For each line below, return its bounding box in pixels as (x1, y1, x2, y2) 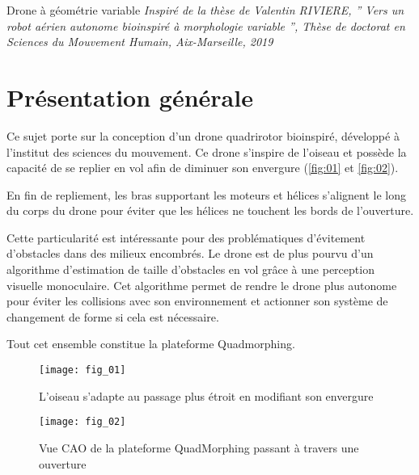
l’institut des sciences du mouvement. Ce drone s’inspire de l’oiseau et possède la (6, 143, 407, 160)
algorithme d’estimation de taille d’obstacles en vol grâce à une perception (6, 261, 375, 278)
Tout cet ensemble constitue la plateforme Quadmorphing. (6, 335, 295, 352)
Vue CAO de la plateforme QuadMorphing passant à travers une (39, 439, 359, 456)
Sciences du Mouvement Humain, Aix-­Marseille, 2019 (6, 33, 273, 50)
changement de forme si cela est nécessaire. (6, 308, 219, 325)
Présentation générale (6, 80, 253, 113)
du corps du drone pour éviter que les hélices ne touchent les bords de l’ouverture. (6, 202, 414, 219)
